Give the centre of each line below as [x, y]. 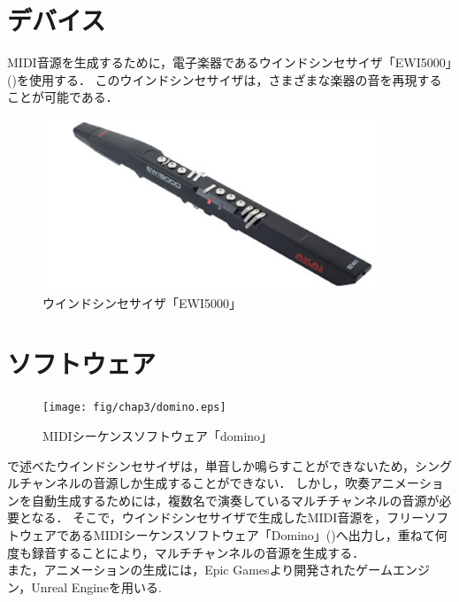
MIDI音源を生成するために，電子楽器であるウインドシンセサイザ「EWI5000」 [229, 62]
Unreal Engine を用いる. [96, 587]
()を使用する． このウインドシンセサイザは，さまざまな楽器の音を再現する [225, 79]
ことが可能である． [63, 97]
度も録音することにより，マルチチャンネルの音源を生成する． [186, 552]
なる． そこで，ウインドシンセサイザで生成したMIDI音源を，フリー [228, 517]
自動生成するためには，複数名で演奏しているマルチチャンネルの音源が [235, 500]
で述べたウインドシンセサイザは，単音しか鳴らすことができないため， [211, 465]
